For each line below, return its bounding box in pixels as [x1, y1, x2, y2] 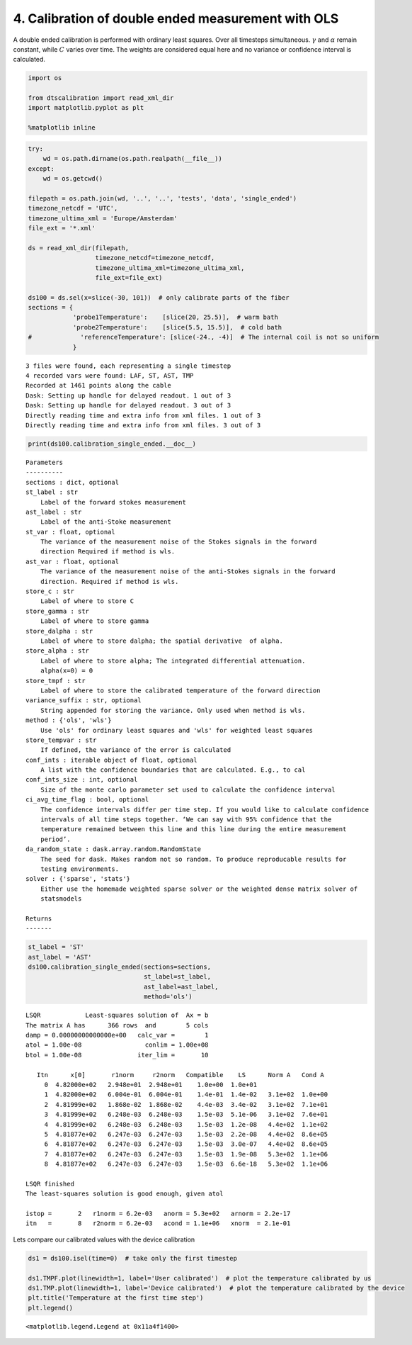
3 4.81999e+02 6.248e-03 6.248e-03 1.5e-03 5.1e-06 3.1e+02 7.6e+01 [44, 1110, 328, 1119]
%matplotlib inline [28, 124, 96, 132]
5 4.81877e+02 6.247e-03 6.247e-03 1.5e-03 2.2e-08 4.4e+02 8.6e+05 [44, 1130, 328, 1138]
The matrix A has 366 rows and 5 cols [25, 1021, 209, 1029]
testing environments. [40, 865, 120, 873]
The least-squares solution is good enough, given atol [25, 1190, 224, 1198]
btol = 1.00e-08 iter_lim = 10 [25, 1051, 209, 1059]
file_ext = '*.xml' [28, 224, 96, 232]
